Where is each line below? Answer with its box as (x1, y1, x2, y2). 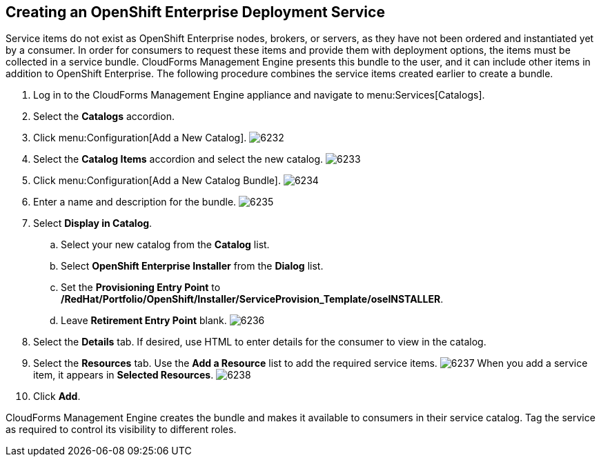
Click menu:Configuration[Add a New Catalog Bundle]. (33, 174, 281, 187)
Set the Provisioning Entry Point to (61, 281, 221, 294)
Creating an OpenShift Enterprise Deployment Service (6, 3, 385, 21)
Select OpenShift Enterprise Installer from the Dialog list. (61, 260, 324, 272)
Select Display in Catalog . (33, 217, 152, 230)
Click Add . (33, 390, 81, 403)
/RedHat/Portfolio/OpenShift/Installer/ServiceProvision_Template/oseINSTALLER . (61, 293, 444, 305)
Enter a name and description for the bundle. (33, 196, 237, 208)
